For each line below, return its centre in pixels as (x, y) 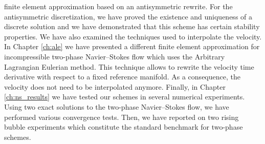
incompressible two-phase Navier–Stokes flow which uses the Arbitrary (115, 56)
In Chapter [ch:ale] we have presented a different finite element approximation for (132, 46)
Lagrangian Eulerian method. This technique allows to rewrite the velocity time (129, 66)
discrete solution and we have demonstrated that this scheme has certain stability (132, 26)
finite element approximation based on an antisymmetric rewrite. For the (118, 6)
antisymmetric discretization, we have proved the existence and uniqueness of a (128, 16)
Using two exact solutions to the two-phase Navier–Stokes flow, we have (117, 106)
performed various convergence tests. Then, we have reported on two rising (122, 117)
